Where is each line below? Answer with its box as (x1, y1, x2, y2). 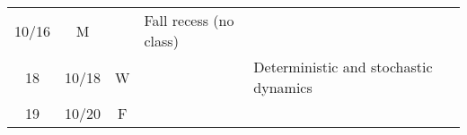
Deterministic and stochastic (253, 56, 433, 77)
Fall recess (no (144, 10, 234, 30)
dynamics (253, 77, 313, 97)
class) (144, 30, 179, 51)
